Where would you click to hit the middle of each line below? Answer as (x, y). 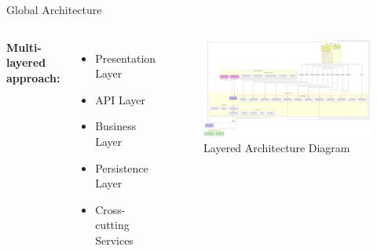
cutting (112, 225)
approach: (33, 77)
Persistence (122, 167)
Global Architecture (54, 9)
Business (116, 126)
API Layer (120, 99)
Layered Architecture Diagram (277, 147)
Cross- (110, 209)
